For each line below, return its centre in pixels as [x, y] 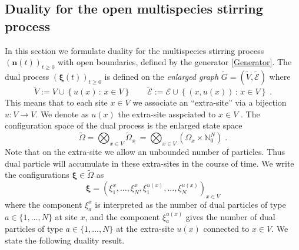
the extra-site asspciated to [167, 114]
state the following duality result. [65, 240]
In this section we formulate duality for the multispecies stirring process [134, 50]
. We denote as [62, 114]
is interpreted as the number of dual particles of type [190, 204]
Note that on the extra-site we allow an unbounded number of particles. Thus [145, 151]
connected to [226, 229]
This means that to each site [56, 102]
